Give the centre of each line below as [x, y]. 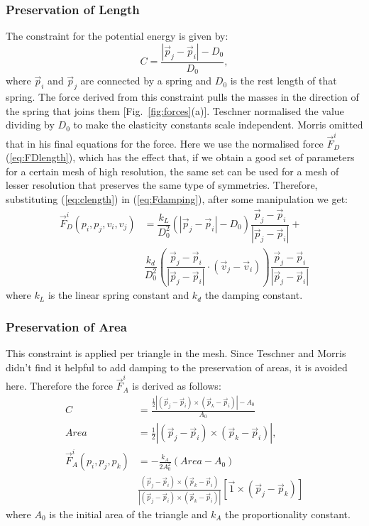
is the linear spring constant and [119, 295]
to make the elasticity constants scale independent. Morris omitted [218, 125]
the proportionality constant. [288, 514]
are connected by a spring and [146, 81]
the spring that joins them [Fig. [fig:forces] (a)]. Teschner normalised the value [175, 110]
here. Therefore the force [60, 386]
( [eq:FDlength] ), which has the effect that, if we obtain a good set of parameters [180, 157]
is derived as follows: [177, 386]
